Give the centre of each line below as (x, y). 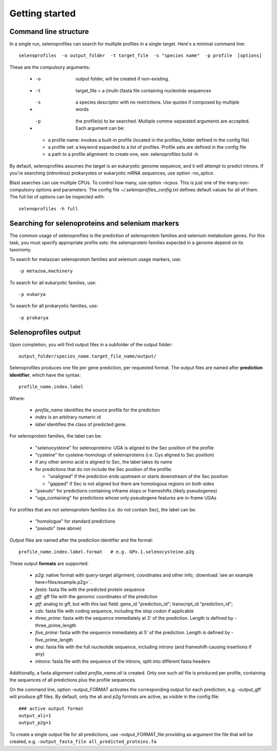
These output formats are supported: (49, 563)
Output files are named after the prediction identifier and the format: (81, 540)
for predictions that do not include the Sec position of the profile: (104, 469)
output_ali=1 (35, 716)
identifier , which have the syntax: (45, 375)
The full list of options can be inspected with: (57, 197)
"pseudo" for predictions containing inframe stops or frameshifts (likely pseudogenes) (126, 490)
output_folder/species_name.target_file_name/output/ (87, 356)
